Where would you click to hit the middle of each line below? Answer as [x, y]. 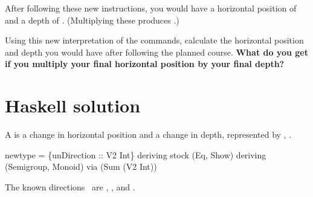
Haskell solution [73, 105]
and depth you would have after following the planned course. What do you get [156, 52]
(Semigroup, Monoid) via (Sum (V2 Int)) [81, 166]
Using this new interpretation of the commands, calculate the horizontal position [154, 40]
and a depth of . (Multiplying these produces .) [92, 20]
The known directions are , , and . [70, 186]
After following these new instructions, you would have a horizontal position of [151, 8]
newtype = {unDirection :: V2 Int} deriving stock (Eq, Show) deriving [136, 154]
